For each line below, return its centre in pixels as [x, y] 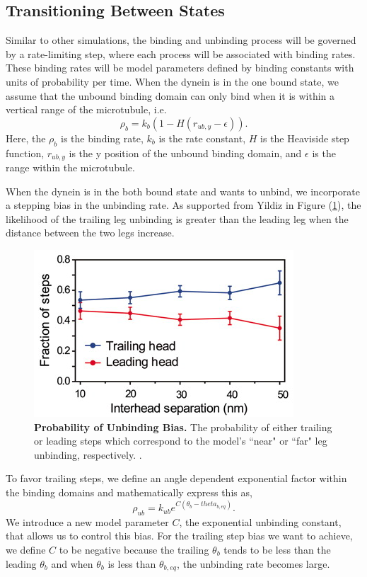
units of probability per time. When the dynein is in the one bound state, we [172, 81]
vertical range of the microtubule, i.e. [86, 109]
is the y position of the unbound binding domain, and [185, 153]
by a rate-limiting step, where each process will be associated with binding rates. [181, 53]
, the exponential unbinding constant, [260, 521]
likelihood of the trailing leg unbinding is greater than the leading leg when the [177, 218]
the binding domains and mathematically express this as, [129, 492]
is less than [132, 563]
